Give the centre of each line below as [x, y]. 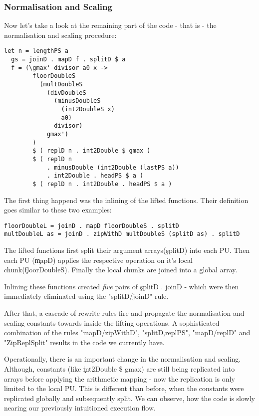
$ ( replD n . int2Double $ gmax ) [92, 151]
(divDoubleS [66, 93]
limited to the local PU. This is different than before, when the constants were [124, 388]
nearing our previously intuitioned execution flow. [80, 408]
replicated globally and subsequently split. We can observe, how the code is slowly [129, 398]
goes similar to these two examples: [58, 210]
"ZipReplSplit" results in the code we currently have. [84, 342]
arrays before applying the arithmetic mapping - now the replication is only [120, 378]
